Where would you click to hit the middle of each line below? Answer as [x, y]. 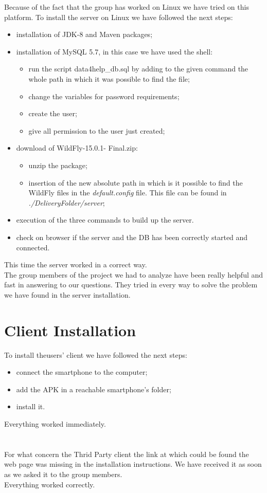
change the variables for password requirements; [104, 96]
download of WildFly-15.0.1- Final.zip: [77, 148]
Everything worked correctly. [50, 484]
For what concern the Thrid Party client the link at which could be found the [127, 454]
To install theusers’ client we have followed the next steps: [96, 354]
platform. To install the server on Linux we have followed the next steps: [119, 17]
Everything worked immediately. [55, 423]
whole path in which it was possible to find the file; [109, 78]
